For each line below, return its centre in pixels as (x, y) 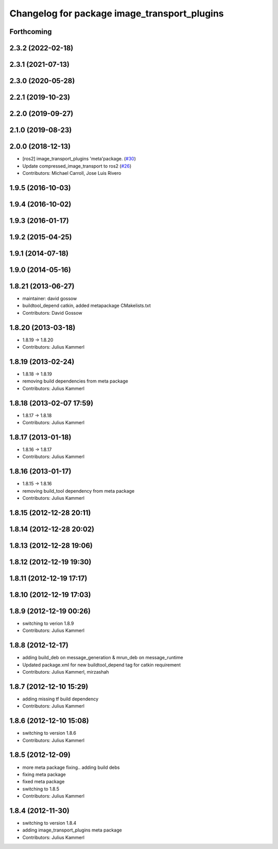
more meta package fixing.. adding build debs (71, 767)
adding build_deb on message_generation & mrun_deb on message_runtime (103, 658)
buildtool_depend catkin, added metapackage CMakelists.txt (87, 305)
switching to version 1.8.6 (49, 733)
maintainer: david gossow (50, 298)
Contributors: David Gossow (52, 313)
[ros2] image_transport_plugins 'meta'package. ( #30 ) (79, 159)
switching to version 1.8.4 (49, 823)
